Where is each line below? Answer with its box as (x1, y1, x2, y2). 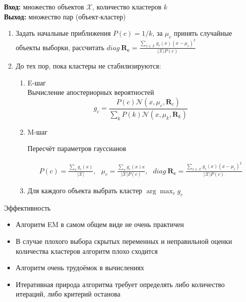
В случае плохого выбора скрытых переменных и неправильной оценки (15, 236, 232, 246)
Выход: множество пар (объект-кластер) (4, 11, 126, 21)
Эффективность (4, 202, 51, 213)
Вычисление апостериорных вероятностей (27, 87, 154, 97)
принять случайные (174, 28, 232, 38)
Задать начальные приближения (15, 28, 111, 38)
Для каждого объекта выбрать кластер (27, 185, 142, 196)
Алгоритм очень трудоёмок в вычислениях (15, 262, 144, 273)
